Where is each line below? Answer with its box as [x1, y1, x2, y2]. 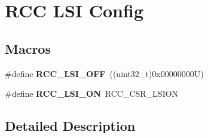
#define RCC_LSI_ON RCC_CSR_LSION [5, 87, 179, 100]
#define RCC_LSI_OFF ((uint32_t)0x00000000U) [5, 67, 204, 79]
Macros [5, 39, 51, 57]
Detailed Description [5, 116, 136, 135]
